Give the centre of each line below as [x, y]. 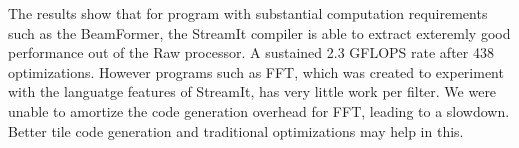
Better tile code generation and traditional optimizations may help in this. [236, 130]
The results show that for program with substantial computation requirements [248, 13]
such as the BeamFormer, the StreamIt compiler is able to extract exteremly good [259, 32]
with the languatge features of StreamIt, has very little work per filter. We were [252, 91]
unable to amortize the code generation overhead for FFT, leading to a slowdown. [259, 110]
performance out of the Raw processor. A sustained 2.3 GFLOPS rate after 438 [251, 52]
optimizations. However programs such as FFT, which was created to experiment [256, 71]
